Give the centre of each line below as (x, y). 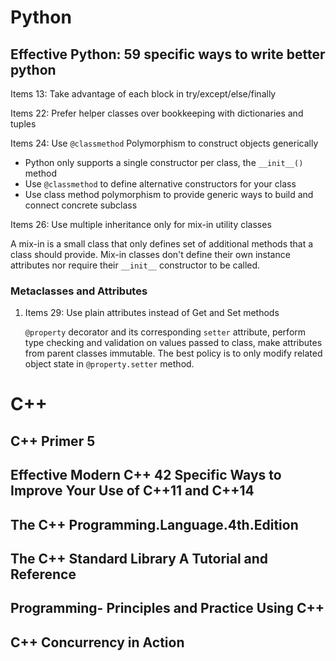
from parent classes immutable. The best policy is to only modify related (173, 353)
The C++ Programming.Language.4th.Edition (154, 524)
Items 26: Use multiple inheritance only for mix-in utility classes (141, 224)
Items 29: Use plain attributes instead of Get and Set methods (152, 313)
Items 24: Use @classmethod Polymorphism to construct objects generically (164, 143)
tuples (23, 124)
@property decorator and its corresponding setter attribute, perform (165, 332)
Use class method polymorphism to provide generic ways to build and (169, 194)
